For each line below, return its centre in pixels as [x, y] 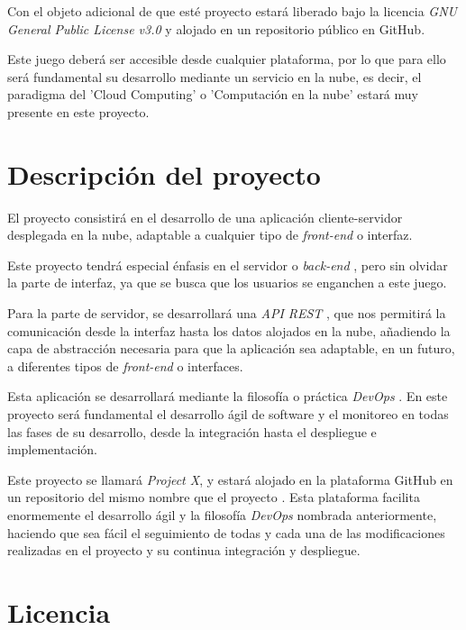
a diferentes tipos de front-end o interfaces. [125, 365]
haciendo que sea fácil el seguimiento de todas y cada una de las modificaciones [226, 532]
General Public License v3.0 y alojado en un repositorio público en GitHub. [216, 28]
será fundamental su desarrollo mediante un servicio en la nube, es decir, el [215, 76]
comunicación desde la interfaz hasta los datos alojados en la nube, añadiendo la [229, 330]
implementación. [52, 449]
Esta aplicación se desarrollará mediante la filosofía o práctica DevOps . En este [228, 396]
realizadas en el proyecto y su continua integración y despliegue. [184, 550]
